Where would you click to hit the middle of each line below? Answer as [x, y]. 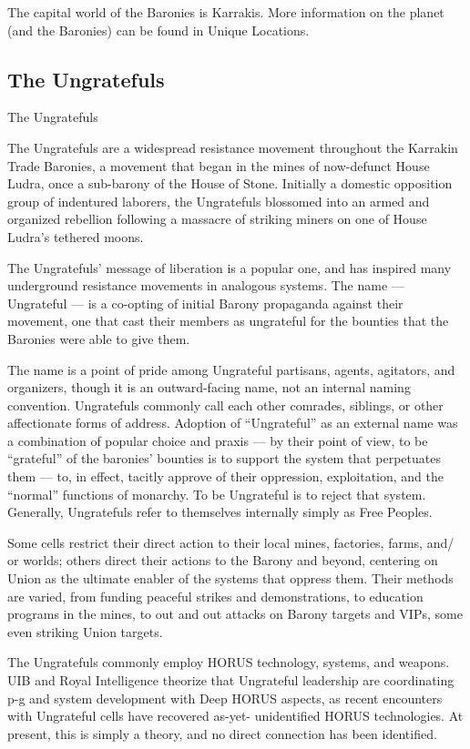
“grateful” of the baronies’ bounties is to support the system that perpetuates [224, 458]
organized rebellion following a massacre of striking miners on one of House [217, 219]
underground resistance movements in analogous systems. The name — [206, 285]
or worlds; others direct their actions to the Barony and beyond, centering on [223, 560]
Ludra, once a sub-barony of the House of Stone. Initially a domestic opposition [230, 183]
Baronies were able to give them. [99, 338]
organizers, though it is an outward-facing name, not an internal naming [209, 387]
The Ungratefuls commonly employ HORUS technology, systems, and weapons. [229, 662]
